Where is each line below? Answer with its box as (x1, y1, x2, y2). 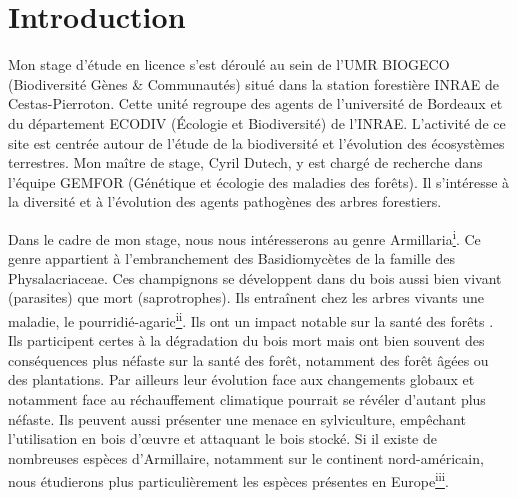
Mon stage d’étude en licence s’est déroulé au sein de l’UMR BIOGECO (8, 54, 450, 75)
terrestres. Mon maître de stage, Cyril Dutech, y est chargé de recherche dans (8, 152, 483, 173)
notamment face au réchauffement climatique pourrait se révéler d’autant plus (8, 388, 486, 409)
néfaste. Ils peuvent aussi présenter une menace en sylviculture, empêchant (8, 408, 466, 429)
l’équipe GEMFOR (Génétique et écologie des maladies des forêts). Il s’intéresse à (8, 171, 510, 192)
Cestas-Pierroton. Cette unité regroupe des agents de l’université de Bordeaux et (8, 93, 503, 114)
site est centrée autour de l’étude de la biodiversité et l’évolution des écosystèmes (8, 132, 505, 153)
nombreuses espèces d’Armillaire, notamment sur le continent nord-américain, (8, 447, 484, 468)
